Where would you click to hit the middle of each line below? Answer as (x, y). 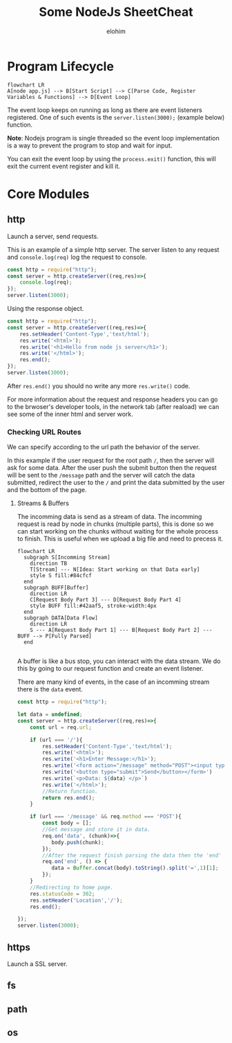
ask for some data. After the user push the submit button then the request (112, 468)
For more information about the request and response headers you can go (113, 399)
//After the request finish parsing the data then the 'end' (132, 855)
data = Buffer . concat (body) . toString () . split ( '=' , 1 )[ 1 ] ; (135, 868)
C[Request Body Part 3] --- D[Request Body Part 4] (106, 600)
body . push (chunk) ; (78, 842)
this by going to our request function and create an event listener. (110, 669)
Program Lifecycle (60, 66)
